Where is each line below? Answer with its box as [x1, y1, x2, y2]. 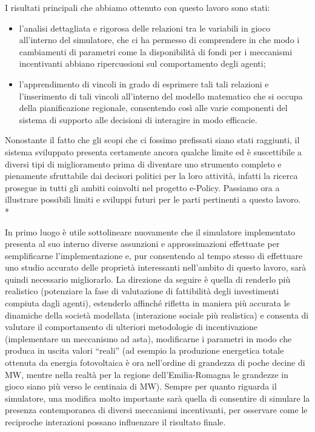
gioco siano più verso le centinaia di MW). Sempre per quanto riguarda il [5, 380, 277, 393]
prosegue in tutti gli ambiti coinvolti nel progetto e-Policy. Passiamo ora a [5, 181, 280, 194]
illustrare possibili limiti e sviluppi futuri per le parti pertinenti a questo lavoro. [5, 193, 301, 206]
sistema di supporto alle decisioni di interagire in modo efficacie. [19, 113, 257, 126]
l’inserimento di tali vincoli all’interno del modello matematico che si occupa [19, 89, 303, 102]
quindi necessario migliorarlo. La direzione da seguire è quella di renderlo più [5, 272, 291, 285]
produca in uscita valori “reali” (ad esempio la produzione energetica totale [5, 344, 284, 357]
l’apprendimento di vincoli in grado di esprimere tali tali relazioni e [19, 77, 269, 90]
